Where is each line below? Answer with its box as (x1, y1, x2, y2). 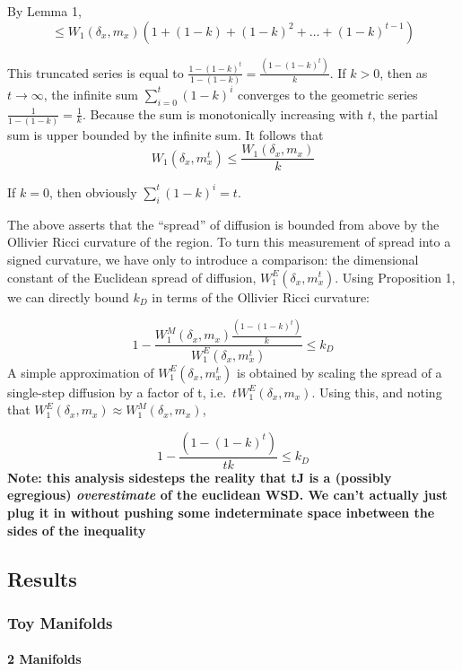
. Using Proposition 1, (335, 267, 456, 286)
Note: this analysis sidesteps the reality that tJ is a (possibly (7, 467, 392, 486)
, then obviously (48, 182, 137, 201)
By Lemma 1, (7, 2, 82, 20)
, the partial (371, 104, 439, 123)
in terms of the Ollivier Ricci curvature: (152, 287, 370, 306)
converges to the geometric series (237, 84, 418, 103)
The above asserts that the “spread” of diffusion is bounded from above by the (7, 214, 440, 233)
